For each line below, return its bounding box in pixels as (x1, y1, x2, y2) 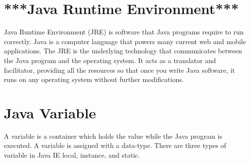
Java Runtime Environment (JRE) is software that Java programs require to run (4, 27, 244, 37)
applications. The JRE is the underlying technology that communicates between (4, 46, 242, 56)
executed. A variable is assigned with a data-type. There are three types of (4, 140, 226, 150)
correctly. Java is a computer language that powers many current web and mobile (4, 36, 246, 46)
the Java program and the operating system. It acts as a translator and (4, 55, 216, 65)
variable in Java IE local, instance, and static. (4, 150, 140, 160)
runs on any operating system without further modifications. (4, 74, 184, 84)
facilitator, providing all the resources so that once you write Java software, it (4, 65, 235, 75)
